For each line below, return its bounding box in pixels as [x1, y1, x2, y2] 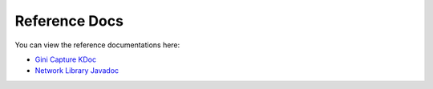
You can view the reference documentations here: [14, 40, 180, 50]
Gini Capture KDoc [34, 55, 96, 64]
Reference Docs [14, 12, 124, 30]
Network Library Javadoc [34, 66, 119, 75]
